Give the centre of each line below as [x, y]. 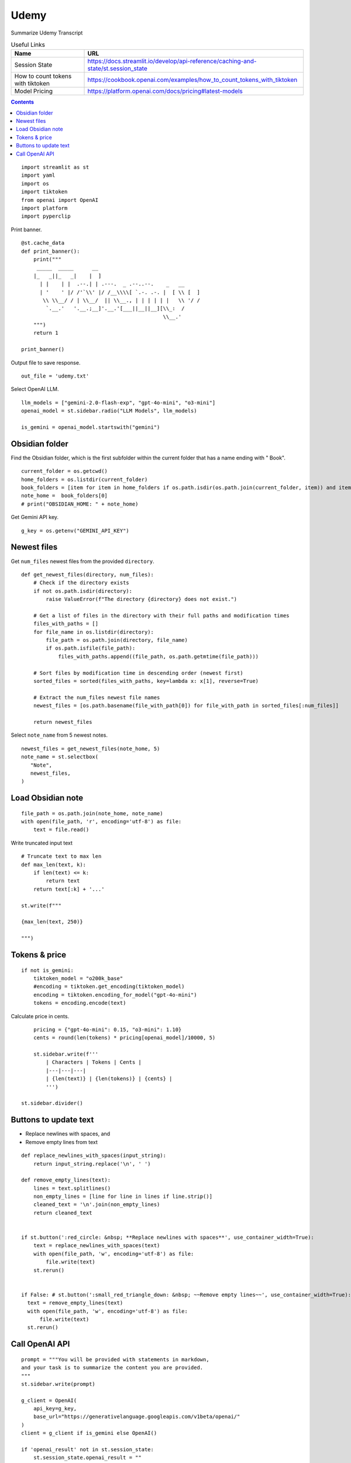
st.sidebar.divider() [52, 1103]
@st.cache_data [43, 243]
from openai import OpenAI [60, 200]
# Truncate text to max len [61, 856]
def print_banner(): [51, 251]
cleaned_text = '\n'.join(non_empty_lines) [97, 1205]
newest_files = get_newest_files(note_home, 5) [91, 748]
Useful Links [28, 45]
